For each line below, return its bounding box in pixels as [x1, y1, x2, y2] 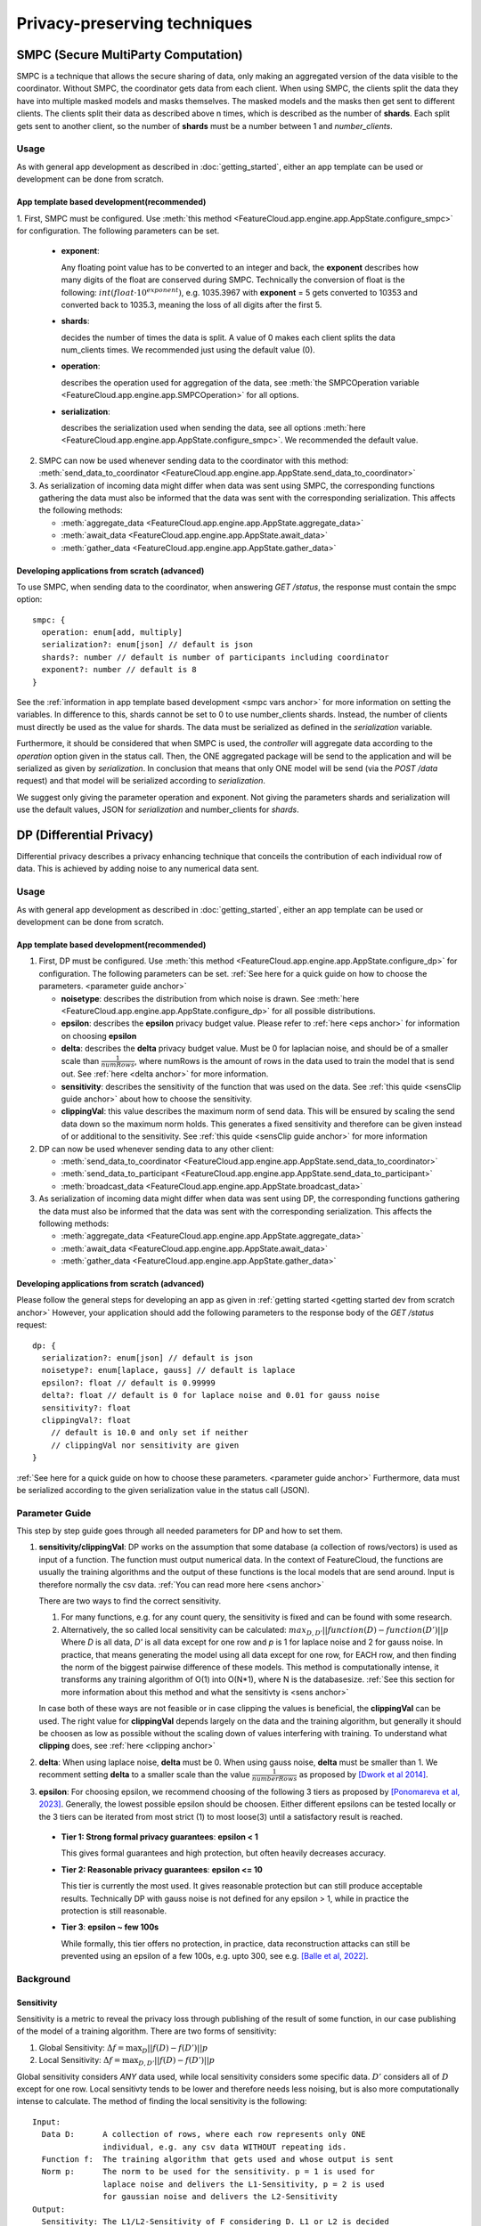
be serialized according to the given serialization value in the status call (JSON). [16, 1484, 311, 1495]
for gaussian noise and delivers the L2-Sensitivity [102, 2191, 338, 2202]
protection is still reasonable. [61, 1905, 167, 1916]
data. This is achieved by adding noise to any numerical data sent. [16, 864, 260, 874]
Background [16, 1972, 71, 1985]
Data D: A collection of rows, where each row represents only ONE [41, 2129, 366, 2140]
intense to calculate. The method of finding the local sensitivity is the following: [16, 2096, 307, 2107]
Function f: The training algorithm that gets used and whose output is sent [41, 2154, 395, 2164]
